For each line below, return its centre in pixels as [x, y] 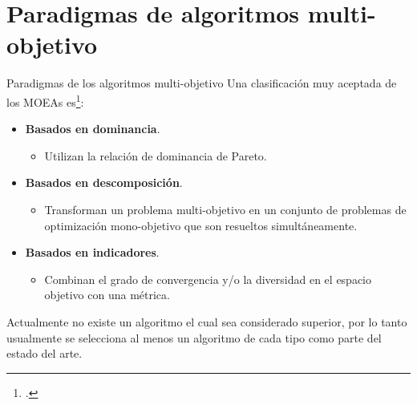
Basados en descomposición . [104, 182]
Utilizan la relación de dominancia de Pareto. [156, 155]
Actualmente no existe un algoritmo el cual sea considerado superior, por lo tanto [207, 321]
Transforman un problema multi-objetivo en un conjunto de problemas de [225, 209]
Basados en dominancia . [93, 129]
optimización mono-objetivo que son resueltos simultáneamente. [201, 225]
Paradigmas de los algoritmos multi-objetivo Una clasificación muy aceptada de [202, 83]
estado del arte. [45, 353]
